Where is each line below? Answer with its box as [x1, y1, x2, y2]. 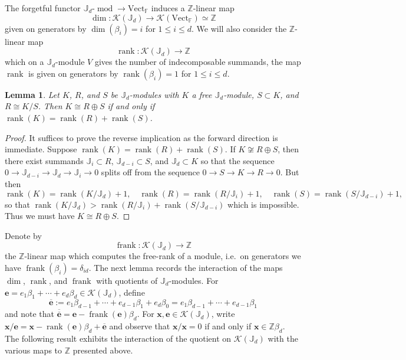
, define [118, 286, 145, 298]
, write [211, 307, 235, 320]
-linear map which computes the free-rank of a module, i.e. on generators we [24, 250, 301, 262]
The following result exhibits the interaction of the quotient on [5, 332, 232, 344]
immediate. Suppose [5, 143, 77, 155]
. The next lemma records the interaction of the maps [88, 261, 283, 273]
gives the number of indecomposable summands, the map [94, 55, 301, 68]
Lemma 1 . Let [5, 88, 60, 100]
